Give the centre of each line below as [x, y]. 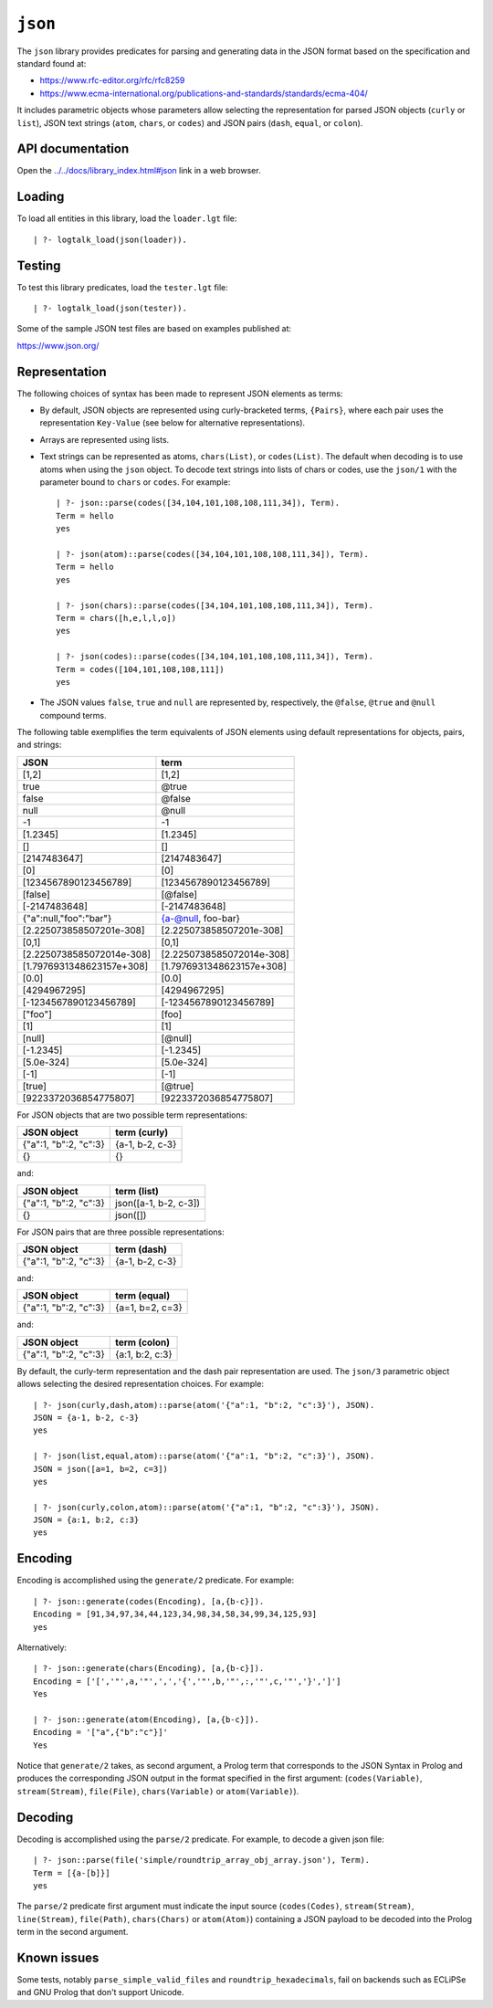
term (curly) [142, 1132]
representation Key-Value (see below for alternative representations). [173, 423]
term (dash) [141, 1249]
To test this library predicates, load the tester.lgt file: [122, 287]
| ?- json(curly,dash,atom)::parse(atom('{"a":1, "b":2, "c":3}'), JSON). [204, 1405]
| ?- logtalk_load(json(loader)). [110, 239]
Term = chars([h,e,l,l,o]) [116, 618]
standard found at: [52, 63]
